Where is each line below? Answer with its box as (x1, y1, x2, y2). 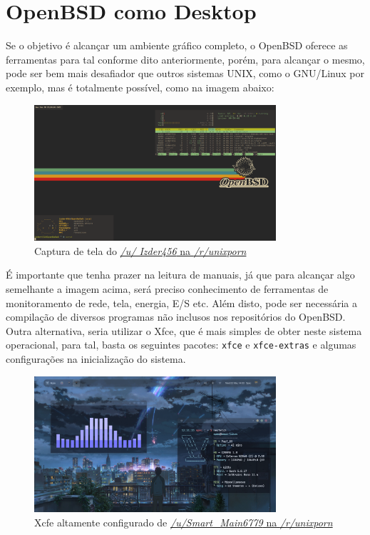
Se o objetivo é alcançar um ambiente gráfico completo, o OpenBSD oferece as (6, 38, 348, 53)
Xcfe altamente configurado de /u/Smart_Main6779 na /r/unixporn (34, 514, 333, 529)
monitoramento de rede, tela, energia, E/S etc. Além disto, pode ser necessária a (6, 295, 357, 310)
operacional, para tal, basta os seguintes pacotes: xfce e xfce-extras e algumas (6, 337, 356, 352)
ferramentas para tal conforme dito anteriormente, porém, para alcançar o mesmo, (6, 51, 365, 66)
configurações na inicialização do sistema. (6, 351, 186, 366)
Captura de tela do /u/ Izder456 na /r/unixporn (34, 243, 247, 258)
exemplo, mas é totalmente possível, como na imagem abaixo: (6, 79, 274, 94)
